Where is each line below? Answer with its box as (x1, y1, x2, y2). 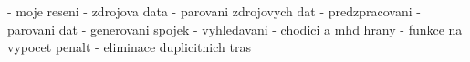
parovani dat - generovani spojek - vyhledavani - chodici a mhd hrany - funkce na (7, 19, 463, 38)
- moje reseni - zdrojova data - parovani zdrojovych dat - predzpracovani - (7, 2, 421, 20)
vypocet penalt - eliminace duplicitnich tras (7, 37, 251, 57)
